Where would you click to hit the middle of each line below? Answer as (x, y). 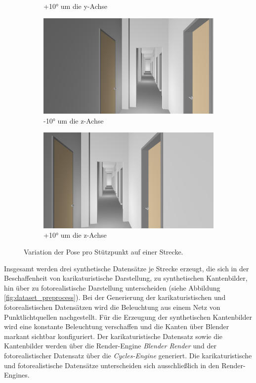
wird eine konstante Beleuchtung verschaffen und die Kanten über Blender (117, 326)
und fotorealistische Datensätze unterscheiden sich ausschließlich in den (112, 365)
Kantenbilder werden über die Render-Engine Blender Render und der (110, 346)
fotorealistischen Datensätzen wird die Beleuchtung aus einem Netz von (112, 307)
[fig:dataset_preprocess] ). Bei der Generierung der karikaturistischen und (115, 297)
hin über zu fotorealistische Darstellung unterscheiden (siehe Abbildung (112, 287)
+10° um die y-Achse (75, 6)
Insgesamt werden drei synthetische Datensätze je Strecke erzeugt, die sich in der (127, 268)
